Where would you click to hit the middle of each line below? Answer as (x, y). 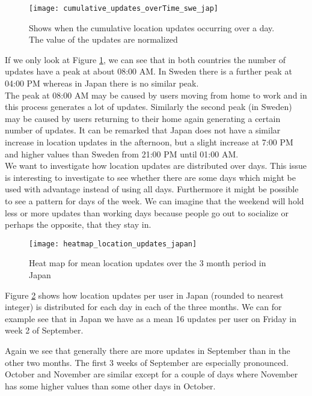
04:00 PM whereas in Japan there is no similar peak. (102, 83)
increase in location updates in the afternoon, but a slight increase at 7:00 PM (149, 142)
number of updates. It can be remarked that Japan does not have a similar (143, 130)
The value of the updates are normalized (103, 39)
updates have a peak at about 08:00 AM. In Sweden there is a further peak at (148, 71)
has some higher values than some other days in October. (110, 385)
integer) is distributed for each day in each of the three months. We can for (143, 307)
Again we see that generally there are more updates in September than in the (148, 350)
